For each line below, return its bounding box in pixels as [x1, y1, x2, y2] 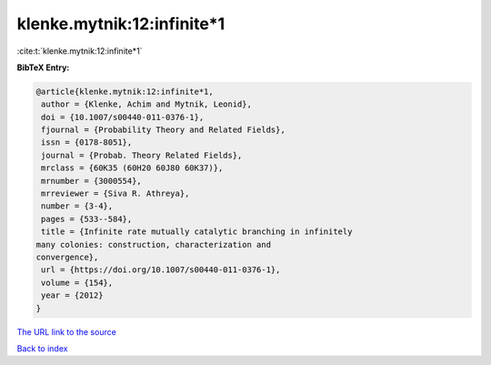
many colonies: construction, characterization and [35, 239, 272, 249]
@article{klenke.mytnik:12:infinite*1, [35, 86, 214, 96]
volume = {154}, [41, 278, 114, 288]
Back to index [16, 342, 68, 354]
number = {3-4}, [41, 201, 114, 211]
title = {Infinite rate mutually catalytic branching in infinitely [41, 227, 353, 237]
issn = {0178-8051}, [41, 137, 133, 147]
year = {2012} [41, 290, 104, 300]
